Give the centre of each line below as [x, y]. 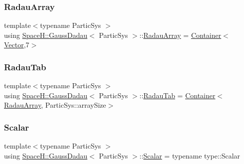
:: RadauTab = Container [177, 95]
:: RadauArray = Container [180, 35]
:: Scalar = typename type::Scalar [190, 155]
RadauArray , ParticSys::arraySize [55, 105]
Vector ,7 [17, 45]
